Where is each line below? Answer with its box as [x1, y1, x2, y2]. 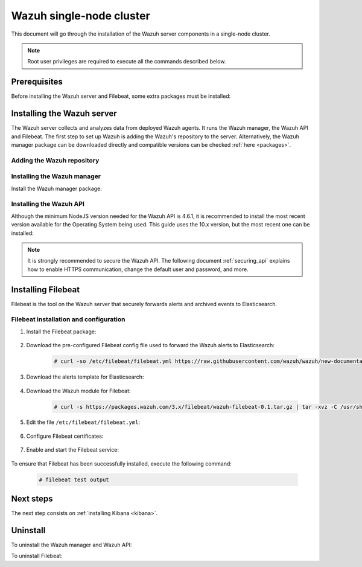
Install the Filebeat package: [26, 328, 97, 335]
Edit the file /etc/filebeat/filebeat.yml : [26, 418, 141, 426]
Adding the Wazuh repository [11, 156, 100, 164]
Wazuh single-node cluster [11, 9, 150, 22]
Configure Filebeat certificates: [26, 432, 104, 440]
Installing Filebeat [11, 284, 80, 295]
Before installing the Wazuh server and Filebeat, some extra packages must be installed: [11, 92, 231, 100]
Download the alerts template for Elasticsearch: [26, 373, 144, 380]
